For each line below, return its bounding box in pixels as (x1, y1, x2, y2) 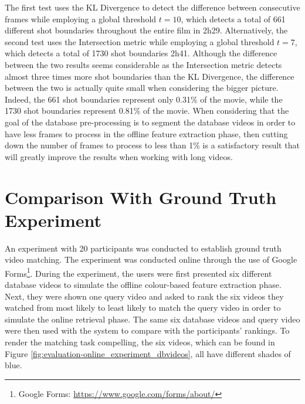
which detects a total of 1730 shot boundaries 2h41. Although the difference (5, 47, 277, 59)
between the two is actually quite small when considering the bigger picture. (5, 82, 279, 94)
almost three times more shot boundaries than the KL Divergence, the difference (5, 70, 294, 82)
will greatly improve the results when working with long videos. (5, 150, 233, 162)
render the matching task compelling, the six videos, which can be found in (5, 336, 275, 348)
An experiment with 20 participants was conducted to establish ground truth (5, 242, 282, 254)
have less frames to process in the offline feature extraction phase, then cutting (5, 127, 288, 140)
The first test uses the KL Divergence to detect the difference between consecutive (5, 1, 300, 13)
